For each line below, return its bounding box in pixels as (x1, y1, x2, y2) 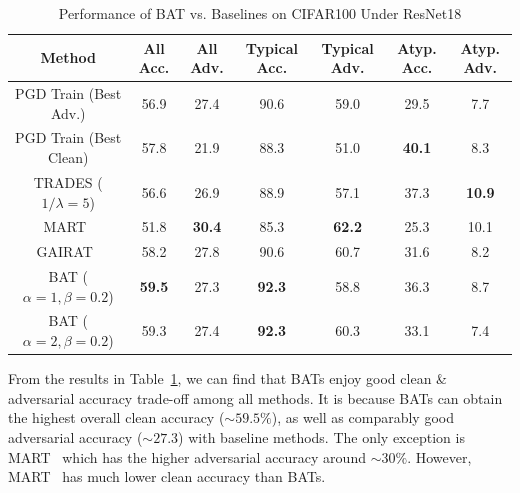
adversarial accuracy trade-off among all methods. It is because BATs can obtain (8, 387, 503, 408)
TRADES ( (33, 171, 103, 192)
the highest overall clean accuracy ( (8, 407, 225, 428)
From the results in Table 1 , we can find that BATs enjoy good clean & (8, 368, 447, 389)
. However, (407, 446, 472, 467)
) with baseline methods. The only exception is (178, 426, 465, 447)
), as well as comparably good (271, 407, 454, 428)
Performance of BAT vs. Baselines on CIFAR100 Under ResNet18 (58, 3, 462, 23)
